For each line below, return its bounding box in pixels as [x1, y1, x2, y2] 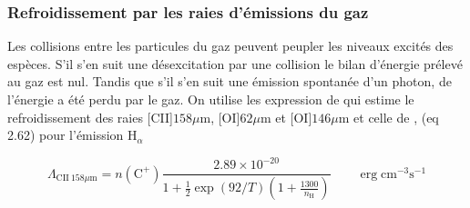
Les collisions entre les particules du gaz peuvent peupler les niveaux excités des [7, 36, 454, 55]
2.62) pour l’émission [7, 125, 124, 144]
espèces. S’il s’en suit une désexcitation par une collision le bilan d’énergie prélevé [7, 54, 463, 73]
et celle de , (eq [353, 107, 439, 126]
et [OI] [275, 107, 312, 126]
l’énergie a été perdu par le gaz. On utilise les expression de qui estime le [7, 90, 414, 108]
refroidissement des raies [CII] [7, 107, 174, 126]
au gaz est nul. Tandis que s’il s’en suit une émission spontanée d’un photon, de [7, 72, 452, 91]
